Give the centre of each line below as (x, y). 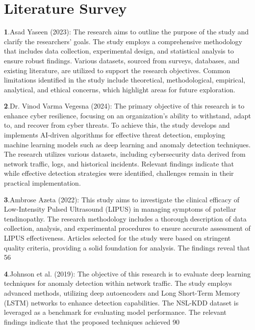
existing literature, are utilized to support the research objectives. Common (117, 70)
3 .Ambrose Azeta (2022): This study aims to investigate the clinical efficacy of (122, 199)
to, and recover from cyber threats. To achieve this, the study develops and (117, 125)
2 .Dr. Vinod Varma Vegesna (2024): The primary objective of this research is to (124, 106)
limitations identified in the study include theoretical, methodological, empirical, (125, 80)
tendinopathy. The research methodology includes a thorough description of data (125, 218)
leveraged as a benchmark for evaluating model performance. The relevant (115, 312)
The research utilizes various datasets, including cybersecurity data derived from (125, 154)
